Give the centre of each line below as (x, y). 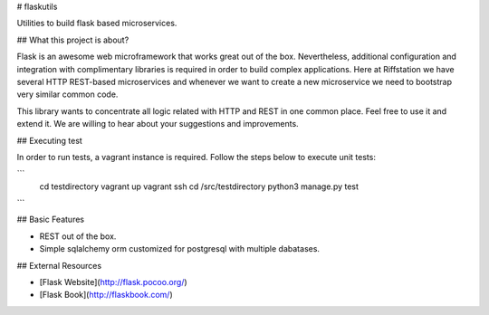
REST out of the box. (78, 236)
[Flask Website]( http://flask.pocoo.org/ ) (113, 282)
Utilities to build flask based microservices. (97, 24)
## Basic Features (51, 220)
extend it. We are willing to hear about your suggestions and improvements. (158, 124)
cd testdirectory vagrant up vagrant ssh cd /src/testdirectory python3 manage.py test (199, 186)
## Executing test (50, 140)
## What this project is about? (73, 40)
